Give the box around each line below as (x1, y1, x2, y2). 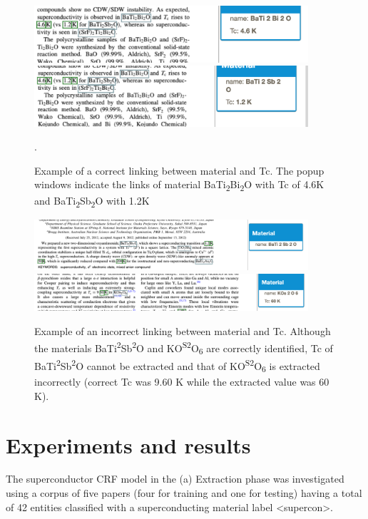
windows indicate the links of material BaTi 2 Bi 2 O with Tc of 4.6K (34, 177, 324, 194)
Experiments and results (6, 430, 251, 459)
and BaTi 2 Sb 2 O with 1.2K (34, 192, 150, 210)
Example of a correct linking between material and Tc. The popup (34, 163, 324, 178)
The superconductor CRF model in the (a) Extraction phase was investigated (6, 471, 344, 486)
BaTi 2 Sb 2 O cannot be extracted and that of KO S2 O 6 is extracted (34, 356, 320, 375)
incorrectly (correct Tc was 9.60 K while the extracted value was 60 (34, 374, 329, 389)
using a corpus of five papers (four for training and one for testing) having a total (6, 485, 362, 500)
